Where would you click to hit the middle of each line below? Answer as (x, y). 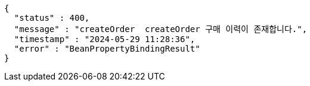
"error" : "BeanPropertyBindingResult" (107, 49)
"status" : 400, (52, 18)
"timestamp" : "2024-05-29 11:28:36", (105, 39)
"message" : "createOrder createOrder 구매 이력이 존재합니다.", (161, 29)
